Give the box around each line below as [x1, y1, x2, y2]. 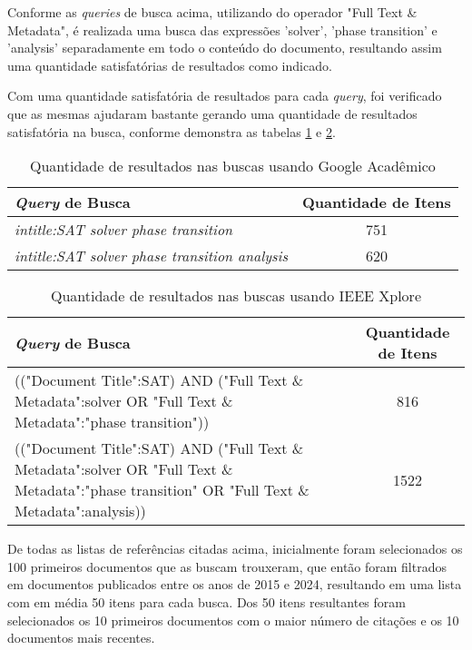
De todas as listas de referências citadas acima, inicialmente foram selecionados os [7, 539, 463, 558]
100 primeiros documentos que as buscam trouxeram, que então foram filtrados [7, 556, 447, 576]
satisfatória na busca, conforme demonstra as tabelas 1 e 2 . [7, 122, 336, 141]
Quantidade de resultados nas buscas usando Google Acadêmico [29, 155, 436, 177]
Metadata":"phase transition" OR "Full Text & [15, 479, 310, 501]
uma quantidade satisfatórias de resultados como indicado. [7, 55, 332, 74]
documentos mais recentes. [7, 628, 155, 647]
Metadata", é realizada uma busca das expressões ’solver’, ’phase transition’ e [7, 20, 438, 39]
